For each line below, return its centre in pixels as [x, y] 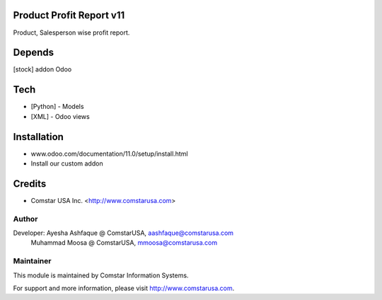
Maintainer [32, 261]
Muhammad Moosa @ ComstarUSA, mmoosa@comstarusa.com [124, 243]
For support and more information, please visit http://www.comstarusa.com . [124, 288]
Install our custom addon [67, 163]
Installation [38, 137]
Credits [30, 184]
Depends [34, 53]
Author [25, 219]
